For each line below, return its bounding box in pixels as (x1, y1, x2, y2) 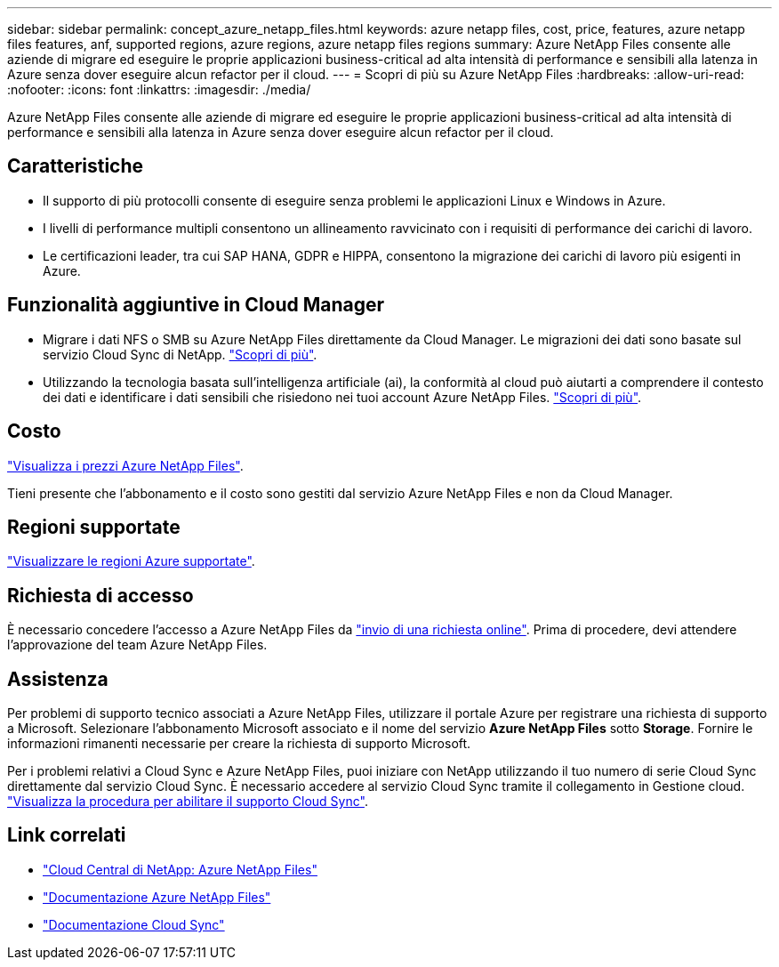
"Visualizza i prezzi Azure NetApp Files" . (7, 457, 244, 473)
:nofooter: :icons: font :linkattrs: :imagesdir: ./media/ (7, 82, 311, 97)
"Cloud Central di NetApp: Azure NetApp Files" (43, 861, 317, 877)
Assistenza (7, 667, 108, 690)
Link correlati (7, 824, 126, 847)
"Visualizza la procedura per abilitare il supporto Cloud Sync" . (7, 794, 368, 810)
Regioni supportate (7, 515, 181, 538)
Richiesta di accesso (7, 584, 194, 607)
